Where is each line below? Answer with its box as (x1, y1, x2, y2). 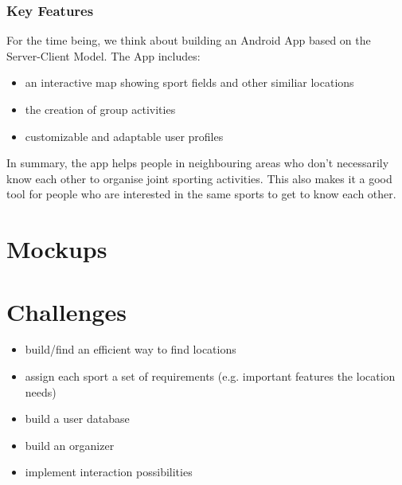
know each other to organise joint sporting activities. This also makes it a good (6, 170, 392, 186)
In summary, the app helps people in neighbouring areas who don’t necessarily (6, 154, 389, 171)
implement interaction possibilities (25, 463, 193, 480)
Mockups (6, 233, 107, 265)
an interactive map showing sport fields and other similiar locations (25, 74, 354, 91)
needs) (25, 383, 57, 400)
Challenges (6, 295, 127, 327)
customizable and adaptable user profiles (25, 127, 224, 144)
